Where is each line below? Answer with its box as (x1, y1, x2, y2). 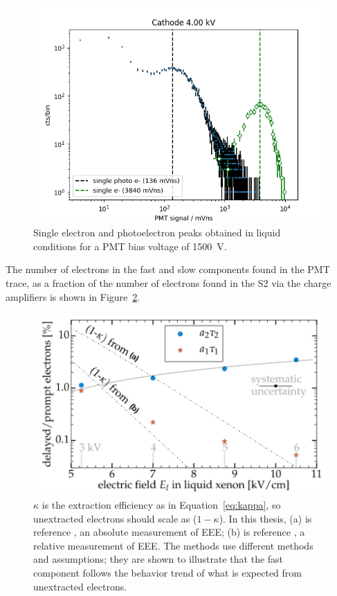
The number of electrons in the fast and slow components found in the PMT (6, 262, 330, 277)
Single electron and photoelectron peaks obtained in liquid (33, 225, 281, 240)
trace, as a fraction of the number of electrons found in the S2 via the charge (6, 276, 331, 290)
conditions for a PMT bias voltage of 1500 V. (33, 238, 227, 253)
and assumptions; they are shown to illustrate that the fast (33, 552, 284, 566)
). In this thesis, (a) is (219, 511, 312, 525)
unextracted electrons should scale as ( (33, 511, 197, 525)
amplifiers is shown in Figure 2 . (6, 289, 140, 304)
